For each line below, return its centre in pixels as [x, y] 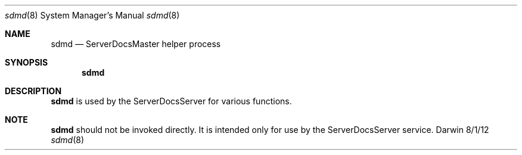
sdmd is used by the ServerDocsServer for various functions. [171, 101]
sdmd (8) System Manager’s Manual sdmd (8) [92, 15]
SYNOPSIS [27, 62]
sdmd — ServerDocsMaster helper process [136, 44]
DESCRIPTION [33, 91]
